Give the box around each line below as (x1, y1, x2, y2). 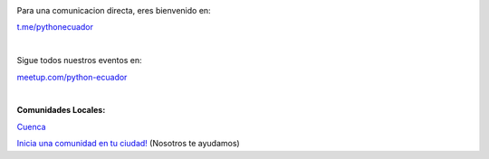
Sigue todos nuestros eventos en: (16, 55, 142, 66)
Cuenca (16, 121, 46, 132)
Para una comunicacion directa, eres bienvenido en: (16, 5, 212, 15)
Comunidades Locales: (16, 105, 106, 116)
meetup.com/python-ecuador (16, 71, 128, 82)
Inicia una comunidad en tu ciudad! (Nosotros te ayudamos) (16, 138, 240, 149)
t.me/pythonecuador (16, 22, 94, 33)
